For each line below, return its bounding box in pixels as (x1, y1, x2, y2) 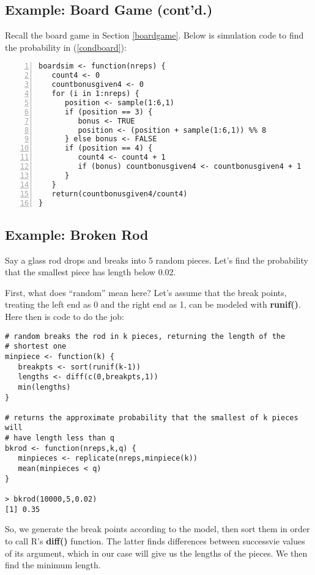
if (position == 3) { (64, 107, 153, 116)
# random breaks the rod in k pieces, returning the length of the (5, 332, 286, 341)
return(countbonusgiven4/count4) (51, 189, 188, 198)
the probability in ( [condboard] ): (5, 40, 127, 53)
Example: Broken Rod (5, 224, 149, 243)
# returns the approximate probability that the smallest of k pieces (5, 413, 298, 422)
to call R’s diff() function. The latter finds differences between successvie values (5, 534, 305, 547)
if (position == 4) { (64, 144, 153, 153)
